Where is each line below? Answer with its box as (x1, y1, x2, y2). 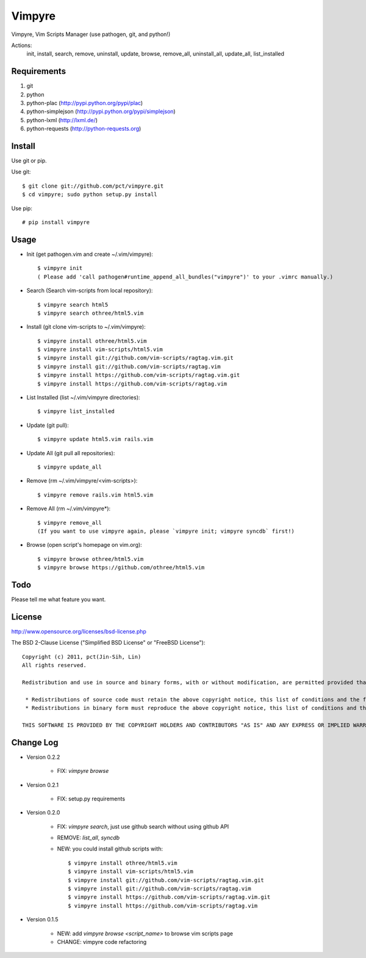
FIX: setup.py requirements (57, 795, 125, 802)
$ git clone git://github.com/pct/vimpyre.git (22, 182, 164, 189)
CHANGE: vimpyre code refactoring (57, 938, 147, 945)
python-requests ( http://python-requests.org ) (26, 125, 142, 133)
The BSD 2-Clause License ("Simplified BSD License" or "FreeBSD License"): (11, 639, 206, 646)
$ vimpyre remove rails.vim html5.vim (37, 491, 154, 498)
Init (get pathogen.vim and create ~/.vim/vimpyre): (26, 250, 154, 258)
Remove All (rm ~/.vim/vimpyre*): (26, 505, 111, 513)
